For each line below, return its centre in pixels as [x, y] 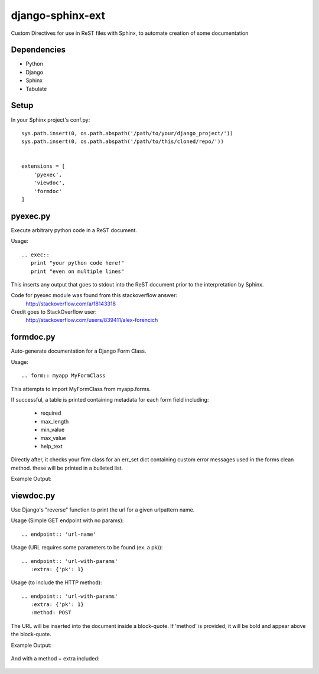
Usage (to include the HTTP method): [56, 582]
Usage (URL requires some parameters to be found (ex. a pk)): [87, 548]
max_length [55, 421]
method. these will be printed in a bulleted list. [67, 468]
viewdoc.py [33, 495]
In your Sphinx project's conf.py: [51, 120]
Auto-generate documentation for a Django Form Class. [79, 351]
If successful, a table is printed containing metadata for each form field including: [110, 399]
